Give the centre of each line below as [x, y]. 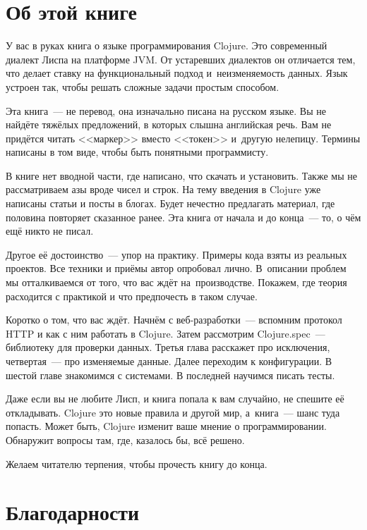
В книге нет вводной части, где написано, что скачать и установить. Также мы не [181, 175]
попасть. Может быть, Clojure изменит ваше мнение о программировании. [166, 426]
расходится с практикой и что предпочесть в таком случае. [132, 296]
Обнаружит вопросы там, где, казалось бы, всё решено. [125, 439]
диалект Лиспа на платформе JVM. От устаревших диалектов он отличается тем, [181, 59]
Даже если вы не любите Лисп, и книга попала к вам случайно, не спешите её [175, 399]
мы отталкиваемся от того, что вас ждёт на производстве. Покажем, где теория [176, 282]
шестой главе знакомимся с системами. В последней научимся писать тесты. [170, 375]
